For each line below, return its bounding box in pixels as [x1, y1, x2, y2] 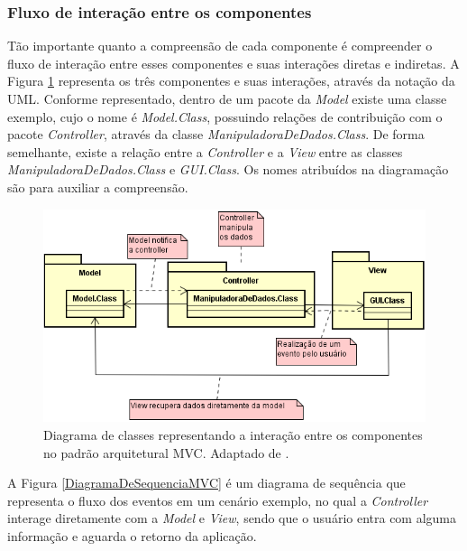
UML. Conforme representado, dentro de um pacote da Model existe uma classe [7, 89, 447, 107]
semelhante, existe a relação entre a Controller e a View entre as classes [7, 142, 403, 161]
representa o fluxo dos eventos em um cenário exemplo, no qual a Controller [7, 490, 428, 509]
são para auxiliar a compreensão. [7, 177, 188, 196]
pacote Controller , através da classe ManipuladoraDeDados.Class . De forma [7, 125, 425, 144]
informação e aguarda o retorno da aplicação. [7, 526, 257, 545]
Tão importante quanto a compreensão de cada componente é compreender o [7, 36, 433, 55]
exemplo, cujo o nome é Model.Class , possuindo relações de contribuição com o [7, 107, 443, 126]
